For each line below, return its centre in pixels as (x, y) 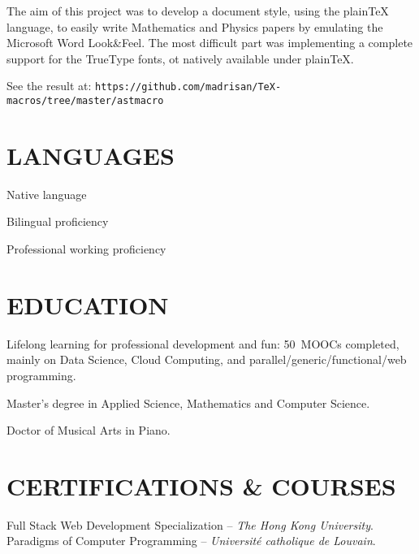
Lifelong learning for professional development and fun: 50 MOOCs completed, (203, 343)
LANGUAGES (91, 155)
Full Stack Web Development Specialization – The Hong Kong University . (190, 524)
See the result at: (49, 86)
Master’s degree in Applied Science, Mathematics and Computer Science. (188, 403)
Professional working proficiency (86, 249)
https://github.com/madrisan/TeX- (188, 87)
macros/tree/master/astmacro (85, 101)
